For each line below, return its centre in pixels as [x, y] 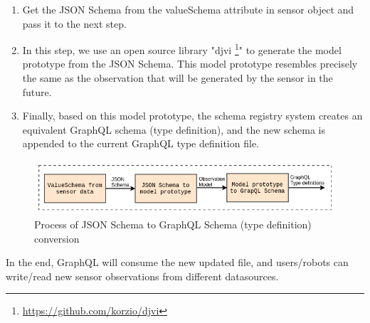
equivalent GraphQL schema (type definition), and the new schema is [174, 129]
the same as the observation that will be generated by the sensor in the [178, 78]
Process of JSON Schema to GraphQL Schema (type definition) [173, 224]
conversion [57, 238]
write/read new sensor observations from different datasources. [142, 276]
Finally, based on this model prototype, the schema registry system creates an [192, 116]
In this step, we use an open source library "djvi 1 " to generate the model [182, 49]
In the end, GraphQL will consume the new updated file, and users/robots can [177, 262]
